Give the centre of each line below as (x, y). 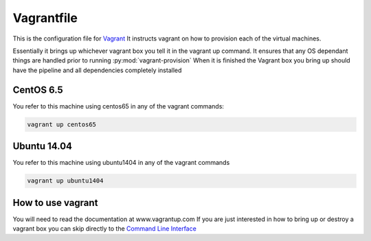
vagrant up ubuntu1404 (65, 181)
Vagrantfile (45, 18)
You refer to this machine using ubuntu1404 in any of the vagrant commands (121, 163)
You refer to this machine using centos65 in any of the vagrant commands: (119, 106)
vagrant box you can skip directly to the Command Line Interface (105, 228)
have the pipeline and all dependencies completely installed (97, 70)
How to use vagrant (55, 203)
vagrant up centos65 (61, 124)
